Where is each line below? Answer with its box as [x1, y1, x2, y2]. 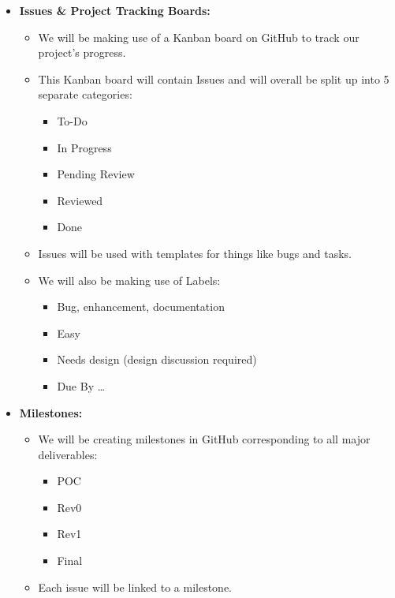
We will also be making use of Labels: [38, 271, 221, 288]
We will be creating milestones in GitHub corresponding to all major [38, 431, 371, 447]
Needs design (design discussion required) [57, 351, 257, 368]
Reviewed [57, 192, 103, 208]
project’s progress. [38, 44, 126, 61]
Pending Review [57, 166, 135, 182]
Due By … [57, 377, 106, 394]
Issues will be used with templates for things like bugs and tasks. [38, 245, 352, 261]
